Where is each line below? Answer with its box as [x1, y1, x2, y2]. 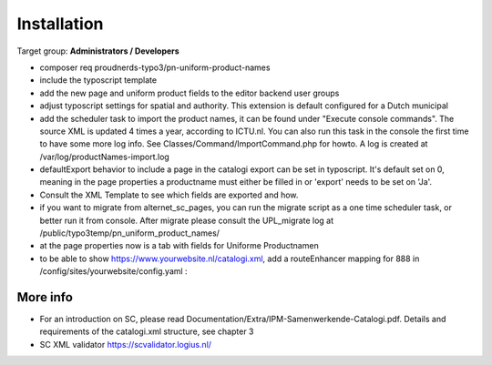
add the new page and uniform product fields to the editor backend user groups [39, 87, 340, 98]
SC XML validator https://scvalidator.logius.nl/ [39, 339, 212, 350]
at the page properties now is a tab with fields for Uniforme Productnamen [39, 240, 319, 251]
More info [16, 289, 73, 305]
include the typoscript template [39, 75, 158, 86]
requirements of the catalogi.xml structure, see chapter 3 [39, 326, 254, 337]
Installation [16, 14, 104, 34]
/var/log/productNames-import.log [39, 151, 170, 162]
